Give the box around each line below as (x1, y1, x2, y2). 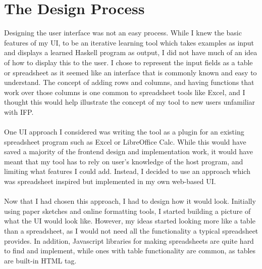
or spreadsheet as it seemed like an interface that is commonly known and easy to (4, 67, 257, 77)
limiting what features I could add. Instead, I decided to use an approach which (4, 166, 250, 176)
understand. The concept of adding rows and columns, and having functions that (4, 77, 254, 87)
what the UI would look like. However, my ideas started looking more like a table (4, 215, 256, 226)
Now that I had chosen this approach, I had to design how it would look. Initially (4, 196, 256, 206)
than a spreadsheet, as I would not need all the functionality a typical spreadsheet (4, 226, 258, 236)
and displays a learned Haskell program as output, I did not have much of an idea (4, 47, 257, 58)
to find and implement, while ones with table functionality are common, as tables (4, 245, 256, 256)
